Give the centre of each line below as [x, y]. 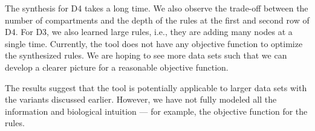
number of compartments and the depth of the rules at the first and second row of [157, 20]
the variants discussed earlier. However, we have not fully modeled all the [141, 99]
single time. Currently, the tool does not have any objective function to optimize [154, 43]
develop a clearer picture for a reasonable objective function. [117, 67]
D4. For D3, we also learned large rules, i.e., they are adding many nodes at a [149, 32]
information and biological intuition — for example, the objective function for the [156, 111]
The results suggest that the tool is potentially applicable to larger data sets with [156, 87]
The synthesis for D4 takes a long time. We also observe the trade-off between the [157, 8]
